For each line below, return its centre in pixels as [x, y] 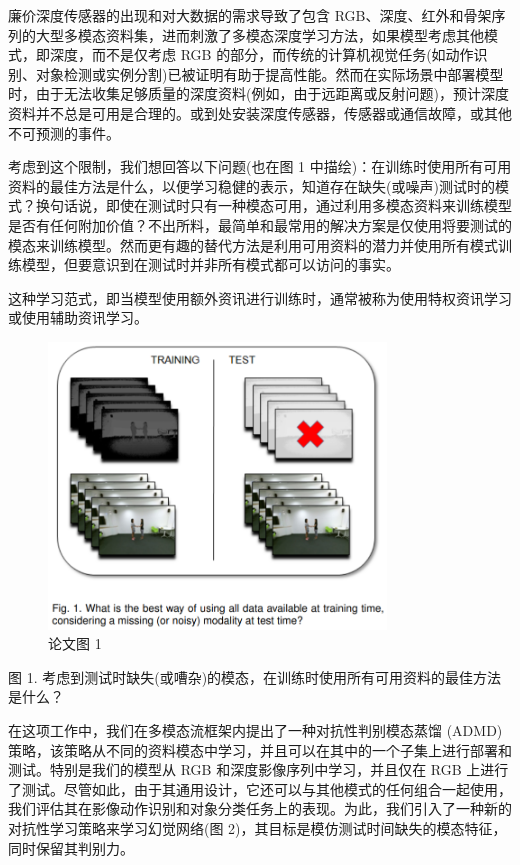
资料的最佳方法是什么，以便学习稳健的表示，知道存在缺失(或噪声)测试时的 [251, 185]
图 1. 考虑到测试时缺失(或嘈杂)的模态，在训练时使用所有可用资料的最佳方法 [255, 676]
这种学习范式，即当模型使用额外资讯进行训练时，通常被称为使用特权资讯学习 [260, 297]
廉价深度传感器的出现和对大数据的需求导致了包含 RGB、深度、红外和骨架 [250, 15]
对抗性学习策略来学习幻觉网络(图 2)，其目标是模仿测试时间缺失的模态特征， [257, 827]
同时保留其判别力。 [71, 847]
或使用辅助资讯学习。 [78, 317]
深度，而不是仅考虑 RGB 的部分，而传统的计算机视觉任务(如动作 [261, 54]
